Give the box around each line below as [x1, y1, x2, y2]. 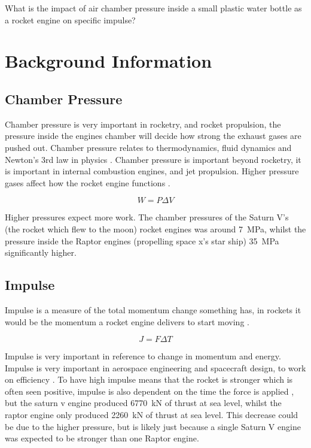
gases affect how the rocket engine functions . [5, 176, 170, 189]
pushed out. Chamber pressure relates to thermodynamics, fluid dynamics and [5, 141, 292, 153]
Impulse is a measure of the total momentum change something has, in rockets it [5, 303, 301, 316]
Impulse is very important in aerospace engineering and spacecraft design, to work [5, 361, 306, 374]
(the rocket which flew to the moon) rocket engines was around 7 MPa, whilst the [5, 222, 306, 235]
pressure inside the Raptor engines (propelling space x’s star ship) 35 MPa [5, 234, 279, 247]
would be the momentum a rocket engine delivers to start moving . [5, 315, 249, 328]
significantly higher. [5, 246, 77, 259]
